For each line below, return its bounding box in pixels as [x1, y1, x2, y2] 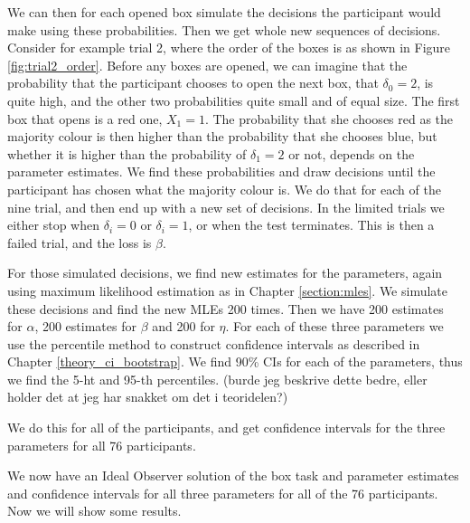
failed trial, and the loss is [7, 233, 152, 252]
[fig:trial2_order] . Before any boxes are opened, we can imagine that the [7, 55, 408, 74]
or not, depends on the [288, 144, 415, 163]
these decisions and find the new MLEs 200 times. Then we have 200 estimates [7, 299, 444, 318]
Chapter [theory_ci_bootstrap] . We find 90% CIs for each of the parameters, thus [7, 352, 463, 371]
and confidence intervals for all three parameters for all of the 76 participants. [7, 483, 438, 502]
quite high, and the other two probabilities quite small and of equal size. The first [7, 90, 460, 109]
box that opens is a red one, [7, 109, 163, 128]
